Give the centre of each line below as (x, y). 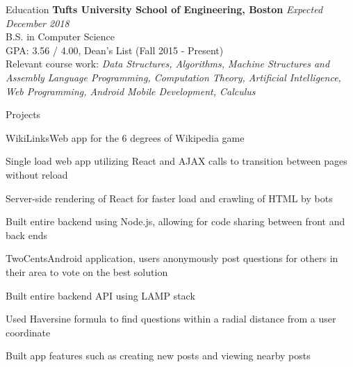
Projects (23, 114)
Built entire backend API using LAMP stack (100, 295)
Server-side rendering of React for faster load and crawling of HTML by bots (169, 198)
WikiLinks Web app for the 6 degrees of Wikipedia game (125, 137)
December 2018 (38, 23)
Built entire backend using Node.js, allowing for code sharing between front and (175, 221)
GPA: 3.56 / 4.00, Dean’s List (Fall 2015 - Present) (115, 50)
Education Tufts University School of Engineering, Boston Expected (164, 9)
